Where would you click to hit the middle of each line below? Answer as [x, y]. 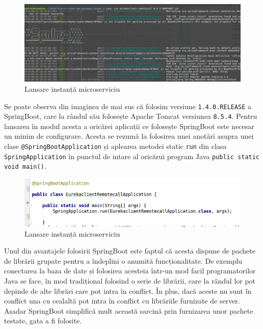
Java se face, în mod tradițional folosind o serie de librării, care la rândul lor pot [130, 280]
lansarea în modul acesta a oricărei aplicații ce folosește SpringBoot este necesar [129, 126]
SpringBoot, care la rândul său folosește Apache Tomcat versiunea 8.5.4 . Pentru [131, 116]
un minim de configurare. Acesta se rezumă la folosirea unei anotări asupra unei [129, 136]
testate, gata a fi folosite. [43, 321]
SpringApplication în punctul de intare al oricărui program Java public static [132, 156]
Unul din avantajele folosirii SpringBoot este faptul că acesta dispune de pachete [130, 251]
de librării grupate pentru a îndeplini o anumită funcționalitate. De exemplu [123, 260]
